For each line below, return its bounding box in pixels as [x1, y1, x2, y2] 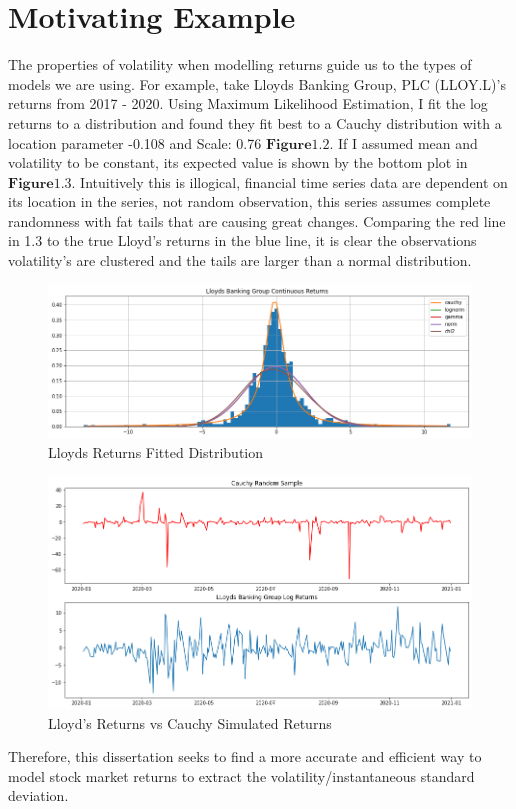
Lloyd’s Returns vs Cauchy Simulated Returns [48, 712, 332, 733]
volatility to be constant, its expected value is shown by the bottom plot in [8, 152, 468, 173]
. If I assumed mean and [329, 132, 478, 153]
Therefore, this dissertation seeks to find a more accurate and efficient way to [8, 746, 482, 767]
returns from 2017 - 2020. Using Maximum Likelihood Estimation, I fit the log [8, 93, 488, 114]
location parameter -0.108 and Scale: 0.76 [8, 132, 262, 153]
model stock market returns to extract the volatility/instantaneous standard [8, 765, 475, 786]
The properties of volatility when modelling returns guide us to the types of [8, 54, 472, 75]
